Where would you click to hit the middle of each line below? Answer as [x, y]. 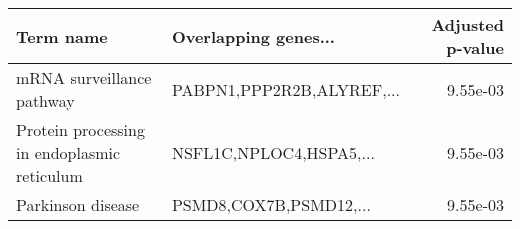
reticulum [49, 175]
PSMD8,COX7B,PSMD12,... [271, 204]
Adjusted [467, 24]
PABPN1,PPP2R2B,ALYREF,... [285, 89]
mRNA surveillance [84, 77]
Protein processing [80, 129]
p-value [475, 47]
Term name [62, 36]
